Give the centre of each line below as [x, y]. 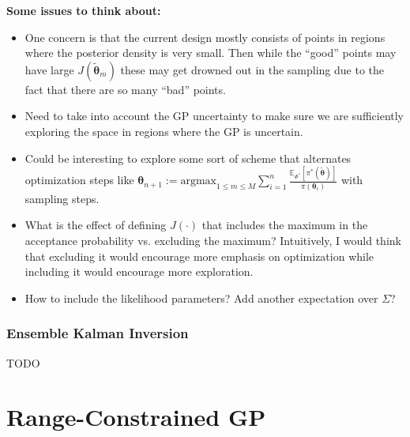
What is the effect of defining [96, 225]
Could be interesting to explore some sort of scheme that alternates [188, 158]
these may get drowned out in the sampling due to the [252, 69]
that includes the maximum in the [285, 225]
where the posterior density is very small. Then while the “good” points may [211, 53]
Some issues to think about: [84, 10]
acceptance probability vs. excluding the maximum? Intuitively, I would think [213, 240]
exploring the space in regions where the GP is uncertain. [164, 131]
